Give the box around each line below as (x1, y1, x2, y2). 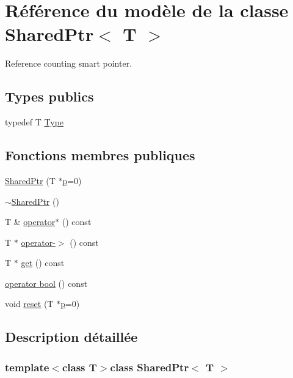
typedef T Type (5, 116, 64, 128)
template (5, 359, 49, 374)
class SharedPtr (110, 359, 189, 374)
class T (62, 359, 97, 374)
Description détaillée (5, 327, 138, 346)
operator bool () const (5, 276, 88, 289)
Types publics (5, 87, 94, 106)
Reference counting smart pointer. (5, 57, 132, 70)
